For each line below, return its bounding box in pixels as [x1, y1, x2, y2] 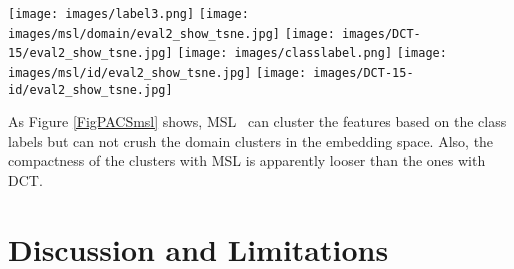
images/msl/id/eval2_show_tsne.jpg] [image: [8, 65, 307, 80]
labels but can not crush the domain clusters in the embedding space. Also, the [8, 130, 494, 151]
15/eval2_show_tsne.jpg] [8, 46, 173, 61]
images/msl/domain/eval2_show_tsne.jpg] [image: [8, 26, 335, 41]
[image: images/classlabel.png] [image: [177, 46, 447, 61]
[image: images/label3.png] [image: [8, 7, 249, 21]
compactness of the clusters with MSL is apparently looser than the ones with [8, 150, 486, 171]
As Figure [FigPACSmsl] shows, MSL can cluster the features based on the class [8, 111, 507, 132]
